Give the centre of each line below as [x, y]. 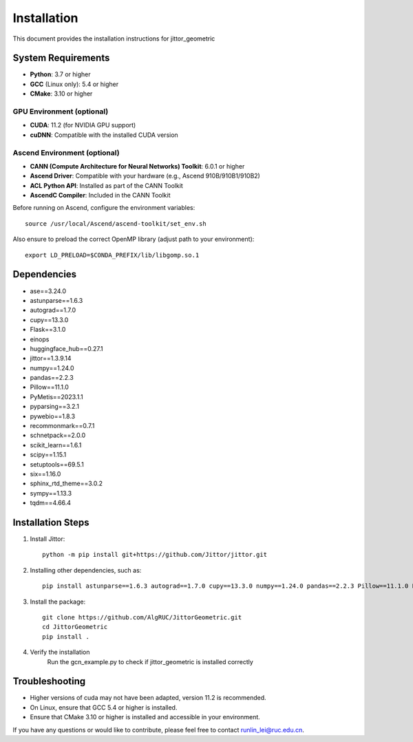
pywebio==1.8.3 [53, 416]
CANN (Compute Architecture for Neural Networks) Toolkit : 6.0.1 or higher [137, 166]
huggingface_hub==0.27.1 [66, 348]
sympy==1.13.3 [51, 493]
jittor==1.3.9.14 [51, 359]
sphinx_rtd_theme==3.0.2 [66, 484]
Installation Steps [51, 522]
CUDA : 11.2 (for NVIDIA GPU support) [83, 125]
